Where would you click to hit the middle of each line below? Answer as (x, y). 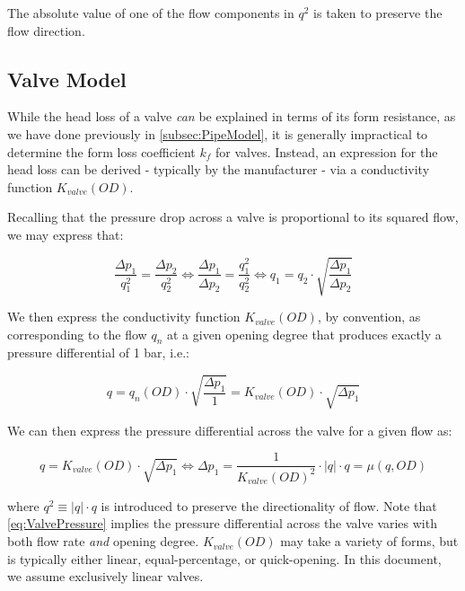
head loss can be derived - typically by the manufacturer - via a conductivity (219, 169)
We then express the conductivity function (124, 317)
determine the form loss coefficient (101, 151)
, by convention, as (369, 317)
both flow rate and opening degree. (103, 541)
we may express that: (66, 234)
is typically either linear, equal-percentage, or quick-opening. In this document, (224, 558)
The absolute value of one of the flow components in (151, 13)
